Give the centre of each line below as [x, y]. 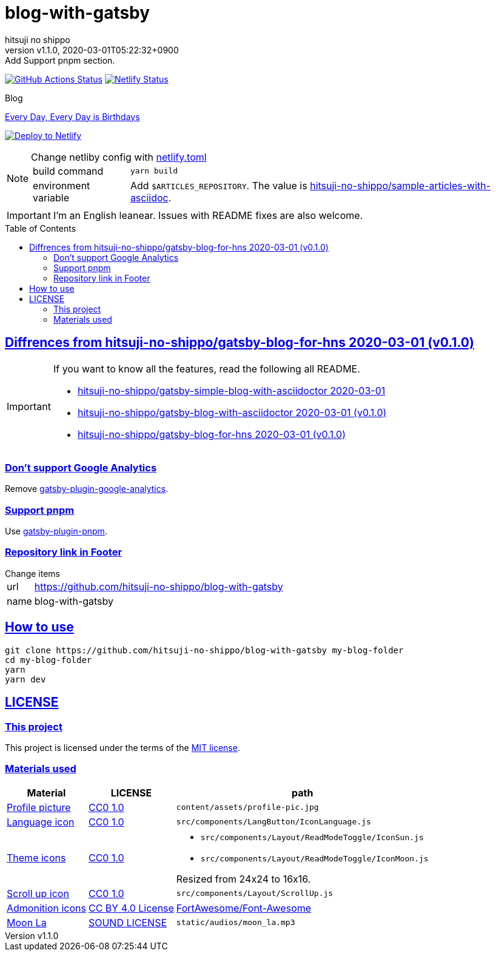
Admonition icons [46, 908]
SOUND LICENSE [128, 922]
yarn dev [25, 679]
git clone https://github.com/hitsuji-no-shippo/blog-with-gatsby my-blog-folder [204, 650]
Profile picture [39, 807]
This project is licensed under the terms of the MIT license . [122, 747]
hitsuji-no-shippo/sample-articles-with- [400, 185]
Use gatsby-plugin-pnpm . [56, 531]
